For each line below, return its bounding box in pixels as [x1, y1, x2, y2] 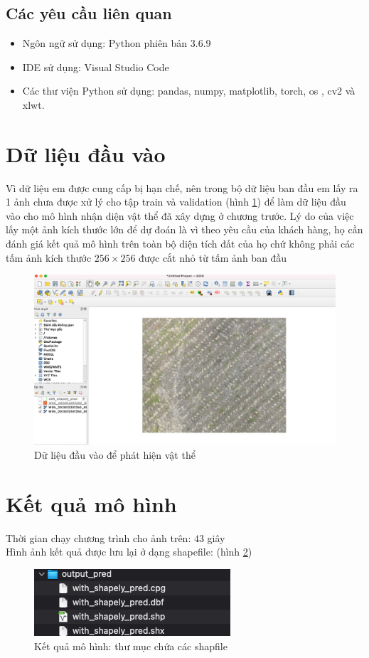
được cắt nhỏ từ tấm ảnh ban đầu [139, 250, 287, 265]
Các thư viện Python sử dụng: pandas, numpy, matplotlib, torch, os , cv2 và [22, 83, 355, 98]
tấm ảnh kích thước [6, 250, 92, 265]
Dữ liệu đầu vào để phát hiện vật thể [34, 447, 196, 462]
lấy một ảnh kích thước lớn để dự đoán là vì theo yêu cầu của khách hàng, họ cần [6, 222, 363, 237]
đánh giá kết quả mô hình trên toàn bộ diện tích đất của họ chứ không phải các [6, 236, 355, 251]
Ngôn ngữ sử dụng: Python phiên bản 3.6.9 [22, 36, 211, 51]
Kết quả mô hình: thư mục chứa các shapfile [34, 638, 228, 653]
